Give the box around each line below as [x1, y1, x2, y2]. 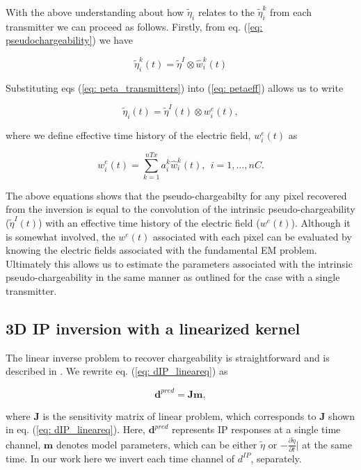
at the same [302, 437, 352, 451]
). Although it [291, 216, 351, 230]
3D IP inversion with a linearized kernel [6, 318, 300, 339]
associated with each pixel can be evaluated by [152, 229, 352, 243]
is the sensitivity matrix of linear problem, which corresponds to [42, 408, 316, 423]
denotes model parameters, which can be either [56, 437, 257, 451]
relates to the [198, 5, 255, 19]
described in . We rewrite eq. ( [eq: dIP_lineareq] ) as [6, 364, 228, 378]
